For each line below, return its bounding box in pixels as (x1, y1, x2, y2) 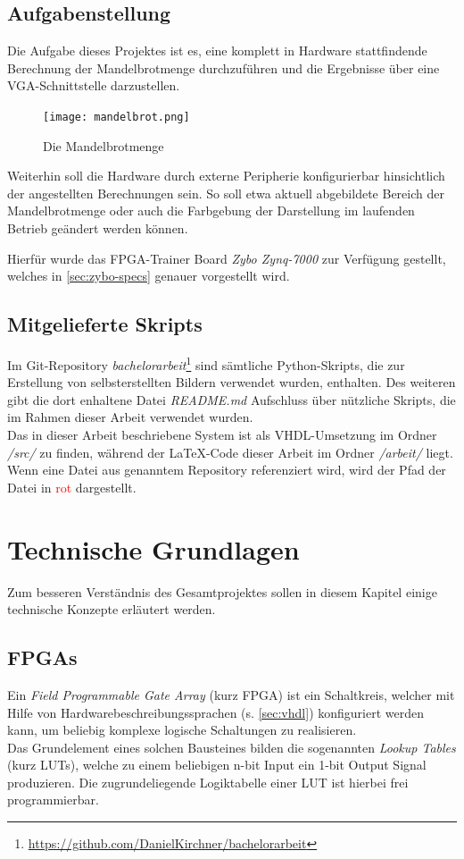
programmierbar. (7, 790, 99, 809)
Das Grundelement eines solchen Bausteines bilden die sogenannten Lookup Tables (7, 737, 456, 756)
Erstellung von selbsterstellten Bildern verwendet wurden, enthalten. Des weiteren (7, 373, 456, 392)
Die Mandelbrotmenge (43, 136, 164, 155)
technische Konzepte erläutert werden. (7, 600, 216, 619)
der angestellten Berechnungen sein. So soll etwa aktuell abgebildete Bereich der (7, 183, 444, 202)
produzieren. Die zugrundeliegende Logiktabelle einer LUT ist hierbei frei (7, 772, 409, 791)
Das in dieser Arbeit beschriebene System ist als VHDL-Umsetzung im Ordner (7, 425, 437, 444)
